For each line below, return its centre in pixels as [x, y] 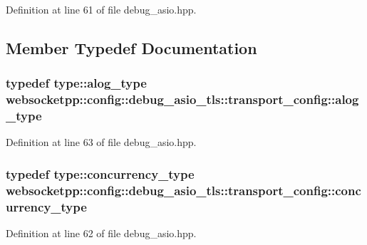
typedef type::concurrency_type [100, 173]
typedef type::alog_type [76, 83]
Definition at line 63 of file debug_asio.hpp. [101, 142]
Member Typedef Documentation [131, 47]
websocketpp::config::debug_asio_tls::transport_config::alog [182, 99]
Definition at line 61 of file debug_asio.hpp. [101, 9]
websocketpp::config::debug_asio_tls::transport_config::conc [183, 190]
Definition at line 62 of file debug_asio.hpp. [101, 233]
